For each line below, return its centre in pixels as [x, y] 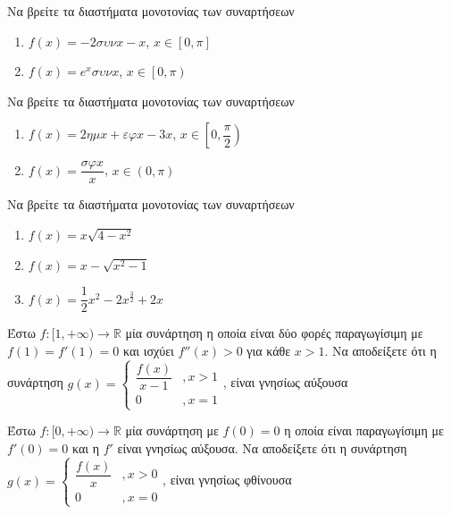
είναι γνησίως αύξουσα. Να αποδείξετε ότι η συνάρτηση [262, 447]
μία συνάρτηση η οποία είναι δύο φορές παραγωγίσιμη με [274, 333]
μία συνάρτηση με [172, 430]
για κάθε [269, 350]
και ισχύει [149, 350]
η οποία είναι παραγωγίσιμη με [364, 430]
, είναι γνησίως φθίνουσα [227, 480]
